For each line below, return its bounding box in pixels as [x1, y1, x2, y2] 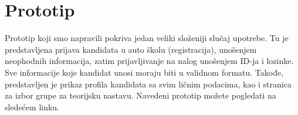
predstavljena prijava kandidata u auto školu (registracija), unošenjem [5, 43, 257, 55]
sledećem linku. [5, 100, 60, 113]
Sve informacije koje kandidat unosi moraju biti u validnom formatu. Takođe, [5, 66, 284, 78]
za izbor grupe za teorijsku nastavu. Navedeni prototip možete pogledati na [5, 89, 276, 102]
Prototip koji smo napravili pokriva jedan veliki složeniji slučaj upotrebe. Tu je [5, 32, 289, 44]
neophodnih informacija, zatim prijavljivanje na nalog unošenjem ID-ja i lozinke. [5, 55, 294, 67]
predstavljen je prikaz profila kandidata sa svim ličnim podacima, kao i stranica [5, 77, 292, 90]
